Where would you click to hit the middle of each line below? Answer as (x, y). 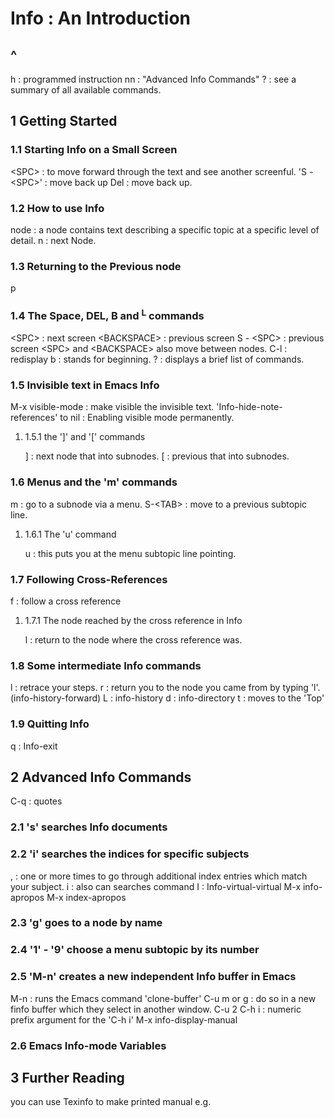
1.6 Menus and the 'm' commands (94, 482)
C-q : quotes (36, 801)
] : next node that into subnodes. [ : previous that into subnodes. (157, 456)
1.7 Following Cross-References (89, 579)
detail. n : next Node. (53, 240)
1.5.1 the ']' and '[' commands (85, 437)
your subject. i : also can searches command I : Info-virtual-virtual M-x (156, 886)
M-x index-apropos (86, 897)
